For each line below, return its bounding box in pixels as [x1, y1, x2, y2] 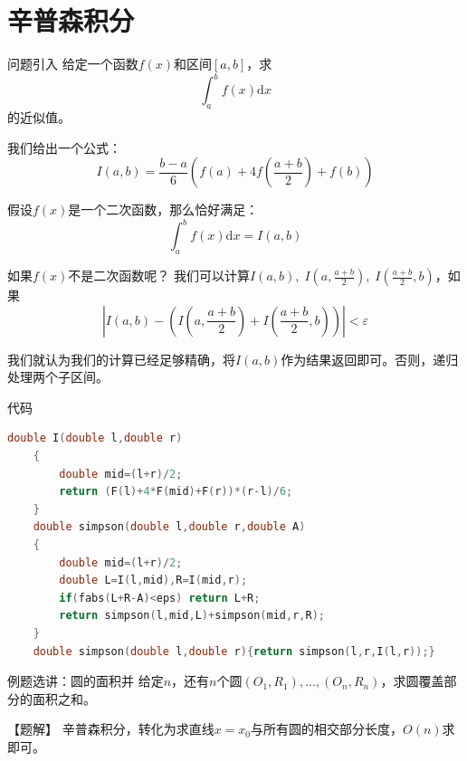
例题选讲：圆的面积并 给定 [7, 671, 164, 690]
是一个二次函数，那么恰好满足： [68, 200, 259, 219]
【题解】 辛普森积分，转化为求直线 [7, 719, 214, 738]
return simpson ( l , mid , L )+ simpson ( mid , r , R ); [59, 609, 325, 623]
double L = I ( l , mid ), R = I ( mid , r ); [59, 574, 248, 587]
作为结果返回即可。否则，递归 [281, 349, 459, 368]
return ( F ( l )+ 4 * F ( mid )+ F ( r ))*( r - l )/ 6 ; [59, 485, 293, 499]
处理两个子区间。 [7, 367, 109, 386]
